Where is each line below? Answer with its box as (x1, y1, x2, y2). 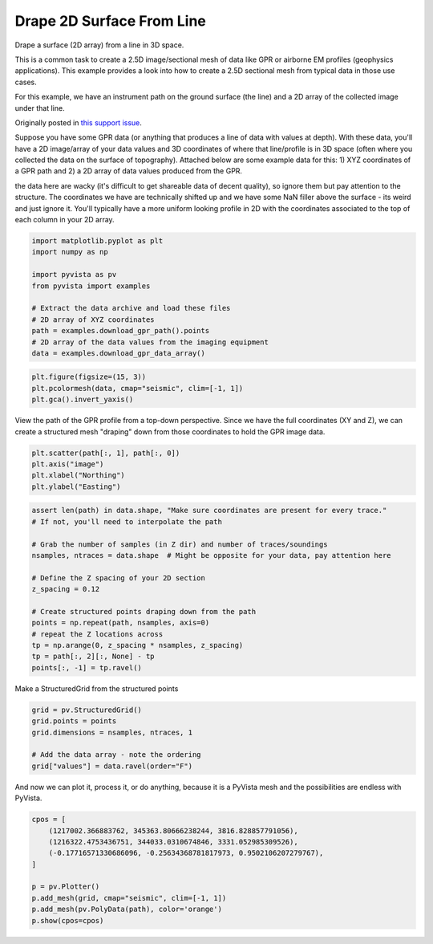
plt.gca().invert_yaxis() (31, 395, 134, 405)
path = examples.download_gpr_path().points (31, 326, 210, 336)
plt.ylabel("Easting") (31, 482, 121, 491)
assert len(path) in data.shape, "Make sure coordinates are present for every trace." (31, 506, 387, 515)
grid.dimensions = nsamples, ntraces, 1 (31, 727, 192, 737)
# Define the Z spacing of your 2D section (31, 573, 206, 582)
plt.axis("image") (31, 460, 104, 469)
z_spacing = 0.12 (31, 584, 100, 594)
